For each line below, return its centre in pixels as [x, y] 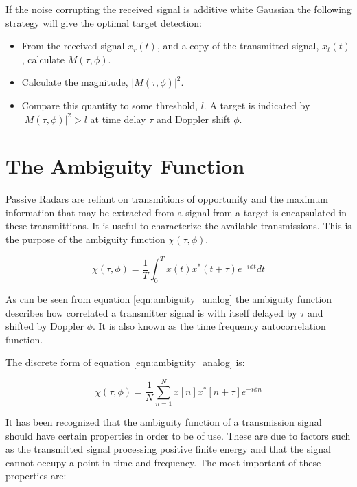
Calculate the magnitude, [75, 82]
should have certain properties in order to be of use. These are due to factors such [178, 435]
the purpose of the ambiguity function [85, 239]
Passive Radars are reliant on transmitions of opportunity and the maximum [167, 199]
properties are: [36, 476]
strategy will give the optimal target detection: [104, 22]
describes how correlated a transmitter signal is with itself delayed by [151, 312]
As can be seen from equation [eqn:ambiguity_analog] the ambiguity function [169, 298]
